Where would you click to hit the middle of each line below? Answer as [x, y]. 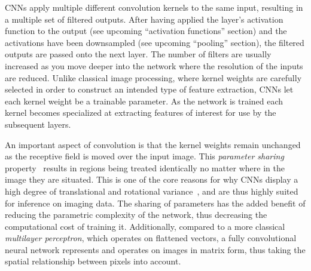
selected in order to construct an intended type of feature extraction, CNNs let [149, 89]
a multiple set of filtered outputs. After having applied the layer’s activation [144, 19]
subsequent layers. [38, 124]
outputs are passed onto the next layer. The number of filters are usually [138, 54]
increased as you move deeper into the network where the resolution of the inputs [154, 65]
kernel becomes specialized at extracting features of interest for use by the [141, 113]
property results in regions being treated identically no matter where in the [145, 167]
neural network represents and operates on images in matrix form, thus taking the [155, 249]
